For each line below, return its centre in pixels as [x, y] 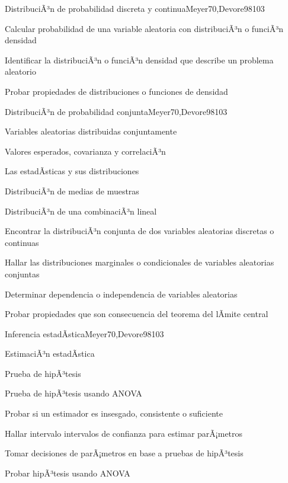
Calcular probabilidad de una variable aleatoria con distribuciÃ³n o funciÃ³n [144, 28]
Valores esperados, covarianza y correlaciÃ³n [85, 151]
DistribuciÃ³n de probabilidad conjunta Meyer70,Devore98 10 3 [116, 111]
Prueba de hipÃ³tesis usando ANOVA [73, 393]
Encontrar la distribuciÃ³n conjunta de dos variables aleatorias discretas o [140, 231]
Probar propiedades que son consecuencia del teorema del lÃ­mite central [137, 314]
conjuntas [22, 274]
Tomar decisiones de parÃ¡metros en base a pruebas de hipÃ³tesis [124, 453]
